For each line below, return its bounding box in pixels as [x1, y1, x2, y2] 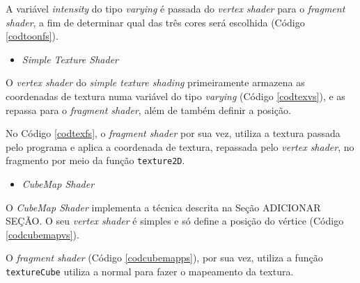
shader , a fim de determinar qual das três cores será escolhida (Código [6, 15, 305, 29]
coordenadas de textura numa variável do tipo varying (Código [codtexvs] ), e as [6, 88, 345, 103]
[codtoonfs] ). [6, 29, 58, 43]
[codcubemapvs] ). [6, 227, 79, 241]
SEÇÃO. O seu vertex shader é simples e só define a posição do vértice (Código [6, 213, 344, 228]
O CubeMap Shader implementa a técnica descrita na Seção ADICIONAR [6, 200, 321, 214]
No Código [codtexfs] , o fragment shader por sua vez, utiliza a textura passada [6, 126, 341, 140]
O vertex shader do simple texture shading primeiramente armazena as [6, 75, 305, 90]
